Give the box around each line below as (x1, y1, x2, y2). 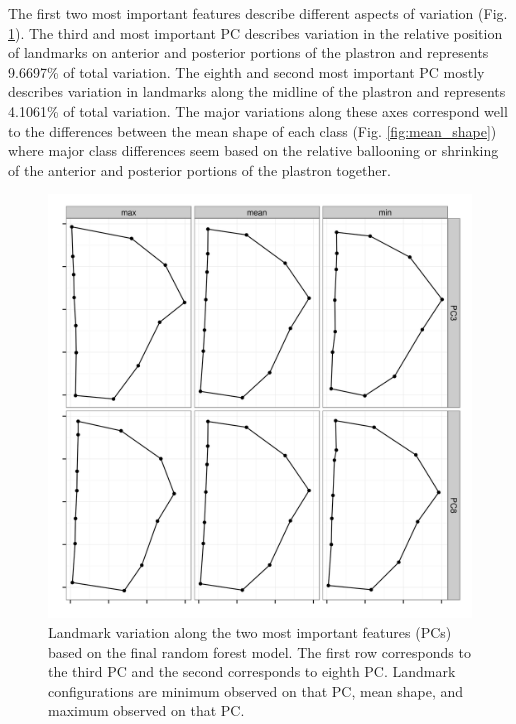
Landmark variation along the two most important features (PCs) (48, 621, 452, 642)
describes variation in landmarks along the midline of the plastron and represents (8, 81, 506, 102)
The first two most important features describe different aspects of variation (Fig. (8, 3, 508, 23)
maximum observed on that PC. (48, 700, 245, 721)
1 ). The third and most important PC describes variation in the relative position (8, 22, 503, 43)
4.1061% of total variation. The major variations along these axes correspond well (8, 100, 508, 121)
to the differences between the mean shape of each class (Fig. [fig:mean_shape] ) (8, 120, 497, 141)
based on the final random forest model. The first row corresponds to (48, 641, 471, 662)
